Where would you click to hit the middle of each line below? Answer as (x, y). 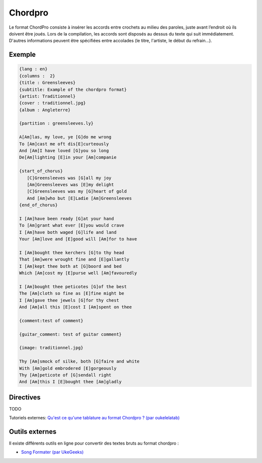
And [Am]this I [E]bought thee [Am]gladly (70, 382)
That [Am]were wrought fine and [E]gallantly (74, 259)
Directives (25, 397)
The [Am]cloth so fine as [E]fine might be (72, 293)
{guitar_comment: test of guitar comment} (70, 334)
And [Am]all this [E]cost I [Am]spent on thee (75, 307)
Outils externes (33, 432)
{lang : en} (33, 69)
